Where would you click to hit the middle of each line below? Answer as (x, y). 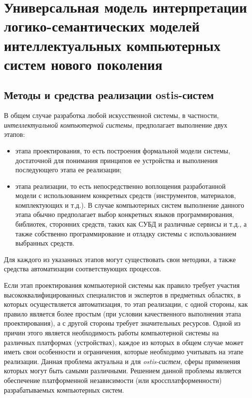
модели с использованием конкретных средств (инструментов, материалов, (126, 195)
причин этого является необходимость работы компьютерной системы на (111, 333)
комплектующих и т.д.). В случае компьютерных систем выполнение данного (130, 205)
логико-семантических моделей (102, 26)
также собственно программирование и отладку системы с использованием (126, 233)
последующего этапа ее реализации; (68, 170)
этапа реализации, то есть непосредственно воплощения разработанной (120, 186)
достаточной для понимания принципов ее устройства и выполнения (117, 160)
